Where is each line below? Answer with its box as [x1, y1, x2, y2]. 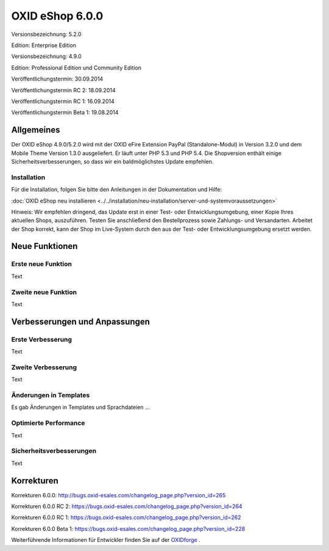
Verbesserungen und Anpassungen [11, 316, 150, 326]
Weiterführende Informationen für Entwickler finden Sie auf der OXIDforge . [11, 536, 200, 544]
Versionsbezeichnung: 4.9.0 [11, 52, 82, 60]
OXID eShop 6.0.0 [11, 9, 104, 23]
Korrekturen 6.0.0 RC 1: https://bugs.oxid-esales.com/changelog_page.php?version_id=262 [11, 514, 241, 521]
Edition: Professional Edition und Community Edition [11, 64, 142, 71]
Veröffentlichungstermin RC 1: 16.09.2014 [11, 98, 115, 105]
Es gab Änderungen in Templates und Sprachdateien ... [11, 403, 150, 411]
